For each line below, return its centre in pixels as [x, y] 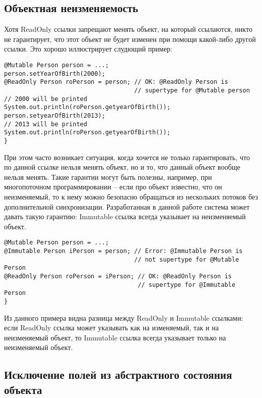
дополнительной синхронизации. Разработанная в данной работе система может [127, 206]
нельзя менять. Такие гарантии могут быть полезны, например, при [108, 177]
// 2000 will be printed [46, 99]
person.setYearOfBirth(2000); [55, 73]
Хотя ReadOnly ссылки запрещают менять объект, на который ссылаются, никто [128, 29]
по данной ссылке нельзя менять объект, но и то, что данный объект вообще [122, 167]
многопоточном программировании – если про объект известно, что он [113, 187]
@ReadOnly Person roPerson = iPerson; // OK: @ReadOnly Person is [118, 276]
